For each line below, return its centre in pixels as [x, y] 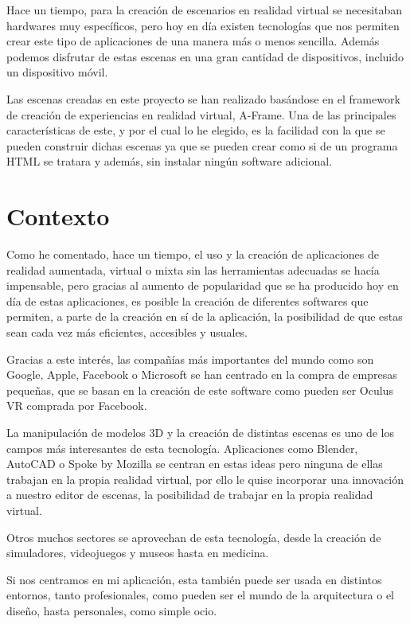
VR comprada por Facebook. [77, 406]
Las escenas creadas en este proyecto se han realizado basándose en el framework [203, 98]
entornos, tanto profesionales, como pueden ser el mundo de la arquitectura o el [200, 595]
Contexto [58, 216]
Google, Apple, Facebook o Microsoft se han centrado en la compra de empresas [202, 374]
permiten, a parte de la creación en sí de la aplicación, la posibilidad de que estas [205, 316]
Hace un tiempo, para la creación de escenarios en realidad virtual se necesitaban [205, 10]
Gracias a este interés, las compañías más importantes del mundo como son [190, 359]
